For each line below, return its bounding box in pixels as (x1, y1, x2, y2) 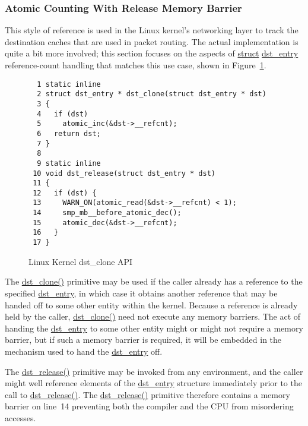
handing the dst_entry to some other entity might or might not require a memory (5, 321, 303, 334)
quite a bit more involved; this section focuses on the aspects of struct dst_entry (5, 47, 299, 59)
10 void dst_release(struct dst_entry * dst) (33, 169, 215, 178)
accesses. (5, 411, 36, 424)
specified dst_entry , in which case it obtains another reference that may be (5, 286, 278, 299)
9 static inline (37, 159, 101, 168)
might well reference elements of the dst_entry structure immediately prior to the (5, 377, 302, 389)
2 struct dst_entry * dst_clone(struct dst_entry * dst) (37, 90, 266, 99)
